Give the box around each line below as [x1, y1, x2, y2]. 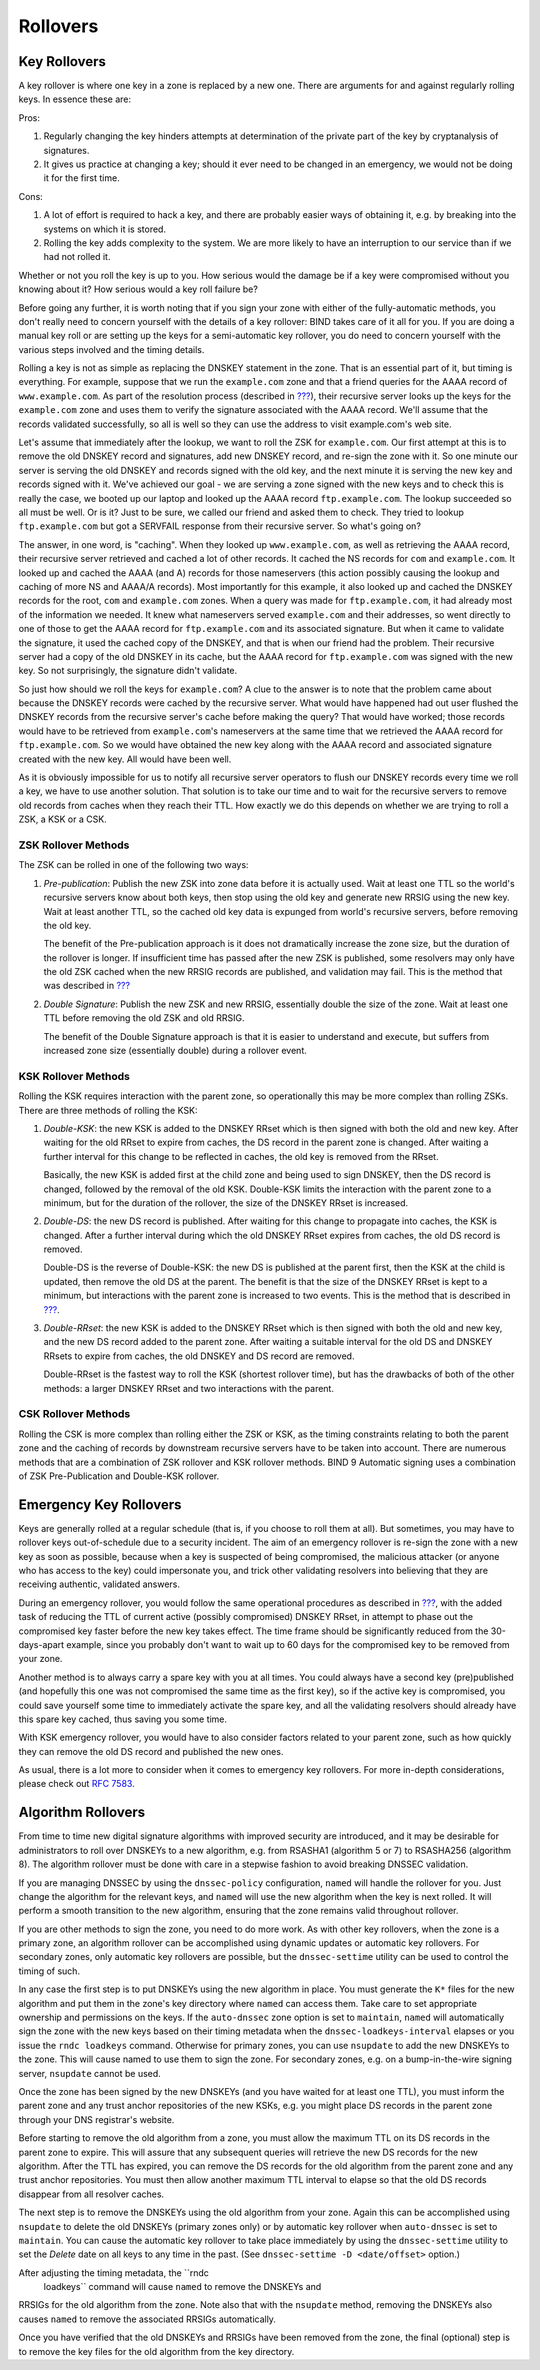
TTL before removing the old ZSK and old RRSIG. [43, 1012, 245, 1024]
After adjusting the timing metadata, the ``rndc [18, 2266, 209, 2279]
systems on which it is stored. [43, 223, 167, 235]
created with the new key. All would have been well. [18, 753, 232, 765]
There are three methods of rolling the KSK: [18, 1104, 198, 1116]
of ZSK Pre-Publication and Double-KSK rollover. [18, 1470, 220, 1482]
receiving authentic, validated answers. [18, 1578, 180, 1590]
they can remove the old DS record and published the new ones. [18, 1745, 284, 1757]
